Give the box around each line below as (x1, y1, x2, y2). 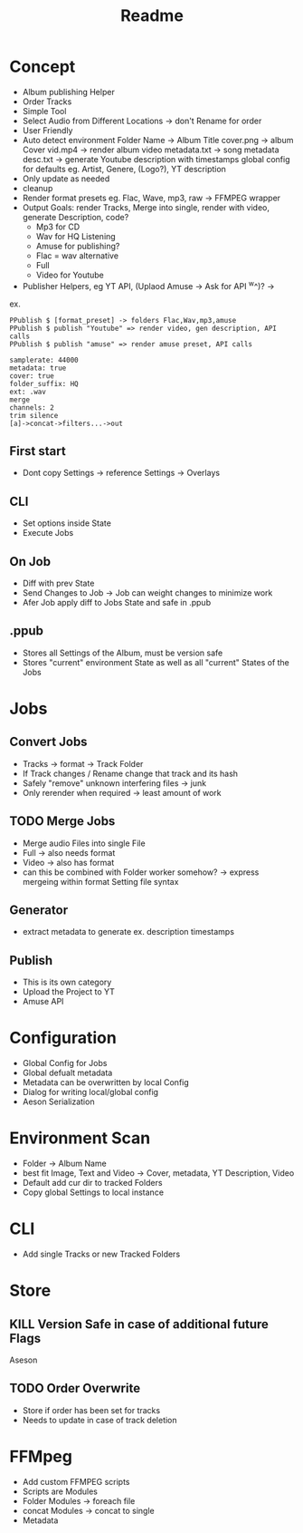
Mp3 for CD (35, 221, 80, 232)
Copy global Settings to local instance (22, 1187, 165, 1198)
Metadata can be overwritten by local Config (22, 1077, 190, 1088)
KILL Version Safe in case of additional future (9, 1316, 270, 1332)
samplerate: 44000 (9, 355, 79, 364)
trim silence (9, 411, 59, 420)
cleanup (22, 182, 53, 193)
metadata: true (9, 364, 67, 373)
